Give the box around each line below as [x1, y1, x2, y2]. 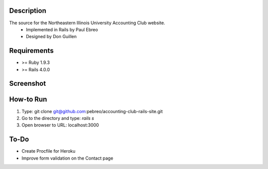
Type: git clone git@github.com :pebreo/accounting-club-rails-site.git [21, 108, 163, 114]
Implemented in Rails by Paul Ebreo [26, 26, 98, 32]
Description [9, 6, 47, 15]
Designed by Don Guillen [26, 34, 77, 40]
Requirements [9, 47, 54, 55]
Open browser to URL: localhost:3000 [21, 122, 99, 128]
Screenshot [9, 79, 46, 88]
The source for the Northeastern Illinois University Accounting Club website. [9, 20, 166, 26]
